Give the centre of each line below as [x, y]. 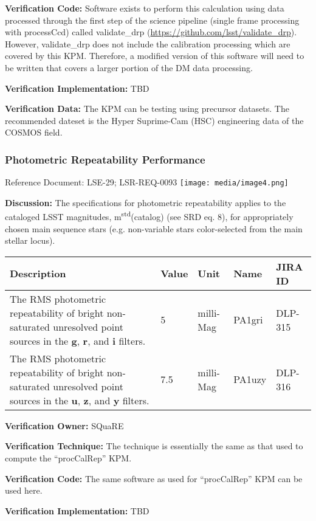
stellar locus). [30, 240]
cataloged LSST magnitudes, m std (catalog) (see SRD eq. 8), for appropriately [149, 216]
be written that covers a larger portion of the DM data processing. [129, 67]
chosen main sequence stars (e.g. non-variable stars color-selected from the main [154, 228]
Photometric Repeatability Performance [105, 159]
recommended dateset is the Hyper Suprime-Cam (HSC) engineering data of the [154, 120]
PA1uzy [250, 379]
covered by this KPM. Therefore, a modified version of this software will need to [155, 56]
